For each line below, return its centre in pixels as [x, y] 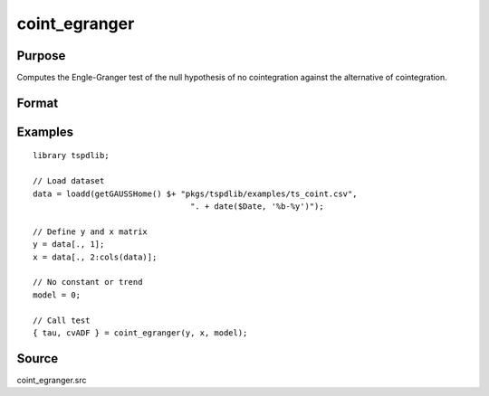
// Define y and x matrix [91, 231]
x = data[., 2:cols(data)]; [95, 257]
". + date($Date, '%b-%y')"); [258, 207]
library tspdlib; [71, 156]
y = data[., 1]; [69, 245]
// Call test [62, 320]
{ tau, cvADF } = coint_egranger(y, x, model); [140, 333]
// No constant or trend [88, 282]
